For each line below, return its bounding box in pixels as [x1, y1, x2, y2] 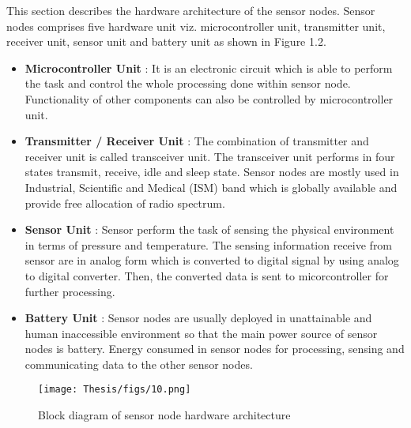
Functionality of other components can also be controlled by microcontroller [25, 90, 394, 107]
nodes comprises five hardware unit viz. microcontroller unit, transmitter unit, [6, 17, 386, 34]
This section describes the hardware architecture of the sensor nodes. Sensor [6, 2, 375, 18]
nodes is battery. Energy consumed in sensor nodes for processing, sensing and [25, 340, 405, 357]
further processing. [25, 283, 115, 299]
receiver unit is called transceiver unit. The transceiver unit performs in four [25, 148, 395, 164]
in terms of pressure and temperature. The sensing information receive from [25, 236, 393, 253]
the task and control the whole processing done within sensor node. [25, 75, 351, 92]
